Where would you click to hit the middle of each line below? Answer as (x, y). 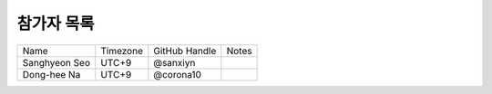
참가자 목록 (56, 23)
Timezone (122, 51)
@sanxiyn (174, 62)
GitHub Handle (185, 51)
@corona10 (178, 74)
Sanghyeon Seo (56, 62)
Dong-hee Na (51, 74)
